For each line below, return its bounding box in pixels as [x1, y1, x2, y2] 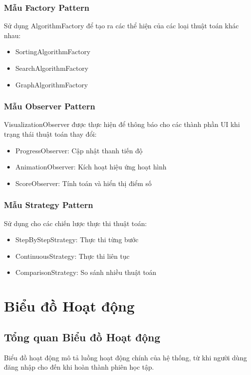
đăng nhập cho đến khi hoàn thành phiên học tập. [4, 362, 154, 372]
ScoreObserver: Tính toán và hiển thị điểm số [15, 178, 152, 188]
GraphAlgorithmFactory [15, 79, 88, 89]
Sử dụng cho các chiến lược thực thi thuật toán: [4, 218, 147, 228]
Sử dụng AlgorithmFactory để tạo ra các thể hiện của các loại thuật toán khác [4, 21, 239, 31]
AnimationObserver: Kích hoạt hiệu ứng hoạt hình [15, 162, 167, 172]
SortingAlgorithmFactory [15, 46, 91, 57]
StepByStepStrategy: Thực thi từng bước [15, 234, 139, 245]
